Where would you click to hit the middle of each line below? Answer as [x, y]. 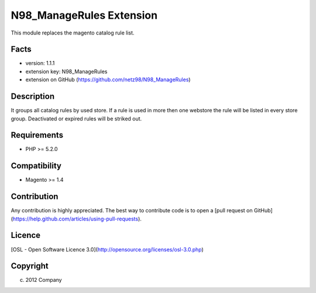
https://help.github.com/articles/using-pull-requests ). [77, 219]
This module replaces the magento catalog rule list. [73, 33]
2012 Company [44, 280]
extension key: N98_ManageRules [66, 71]
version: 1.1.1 [40, 63]
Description [33, 96]
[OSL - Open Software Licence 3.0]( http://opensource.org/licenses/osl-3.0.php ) [107, 249]
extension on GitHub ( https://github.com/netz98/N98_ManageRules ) [108, 80]
